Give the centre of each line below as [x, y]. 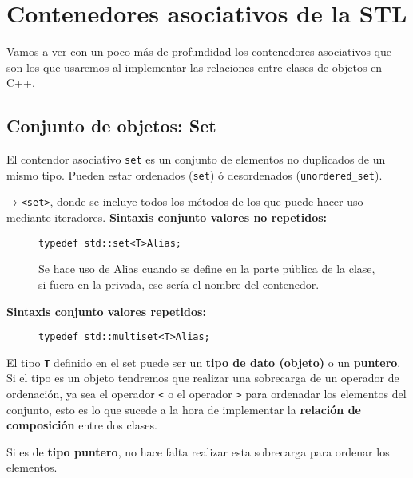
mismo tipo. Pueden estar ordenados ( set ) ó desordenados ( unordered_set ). [195, 174]
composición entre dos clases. [82, 425]
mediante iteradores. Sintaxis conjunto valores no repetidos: [167, 217]
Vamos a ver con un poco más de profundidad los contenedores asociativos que [199, 51]
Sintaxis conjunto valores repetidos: [106, 311]
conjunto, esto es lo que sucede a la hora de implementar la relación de [184, 409]
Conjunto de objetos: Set [111, 126]
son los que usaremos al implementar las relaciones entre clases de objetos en [195, 67]
